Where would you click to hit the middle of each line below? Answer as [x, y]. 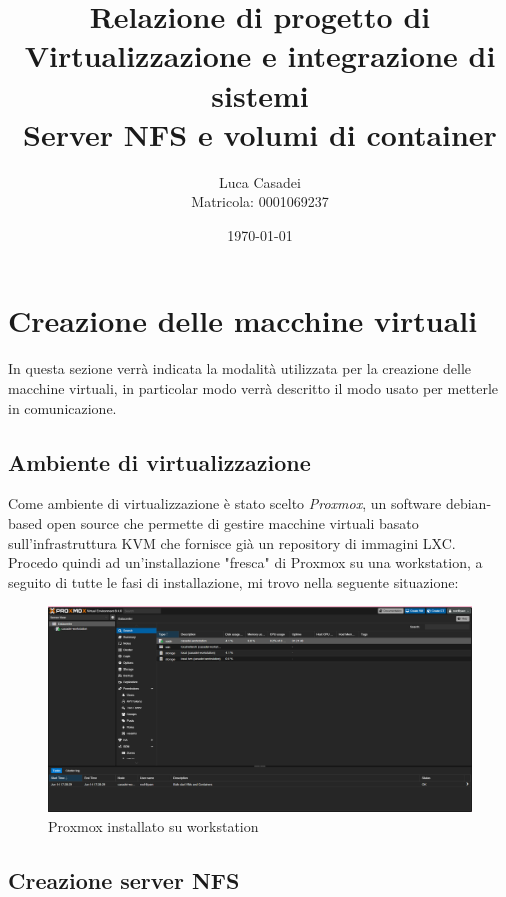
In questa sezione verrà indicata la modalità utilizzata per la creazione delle [240, 368]
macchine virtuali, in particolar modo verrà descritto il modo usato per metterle [253, 388]
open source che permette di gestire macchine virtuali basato [232, 522]
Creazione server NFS [124, 879]
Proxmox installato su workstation [153, 825]
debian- [468, 503]
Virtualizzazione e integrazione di [260, 55]
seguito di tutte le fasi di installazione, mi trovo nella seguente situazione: [233, 581]
